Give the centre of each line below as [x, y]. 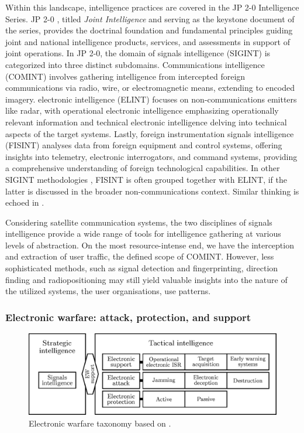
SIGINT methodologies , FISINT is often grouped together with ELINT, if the [146, 179]
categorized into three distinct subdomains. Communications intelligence [135, 64]
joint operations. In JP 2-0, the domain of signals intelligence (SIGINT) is [138, 53]
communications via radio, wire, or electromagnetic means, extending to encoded [150, 88]
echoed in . [25, 202]
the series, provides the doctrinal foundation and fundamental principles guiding [149, 30]
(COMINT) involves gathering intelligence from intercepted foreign [125, 76]
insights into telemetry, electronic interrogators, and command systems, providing [151, 156]
